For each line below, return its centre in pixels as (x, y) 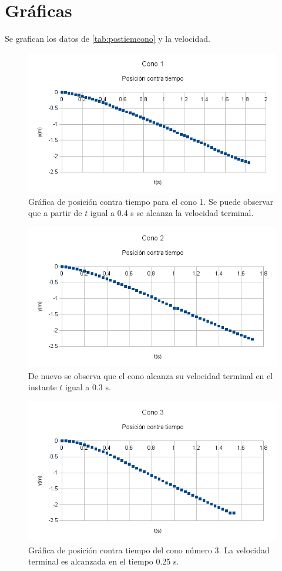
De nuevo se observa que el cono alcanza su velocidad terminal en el (151, 375)
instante (43, 387)
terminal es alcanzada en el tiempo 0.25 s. (104, 561)
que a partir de (55, 213)
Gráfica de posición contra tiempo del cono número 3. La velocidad (149, 550)
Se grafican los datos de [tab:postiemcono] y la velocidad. (108, 39)
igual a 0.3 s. (88, 387)
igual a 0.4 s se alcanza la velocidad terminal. (172, 213)
